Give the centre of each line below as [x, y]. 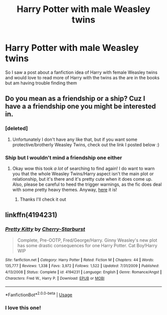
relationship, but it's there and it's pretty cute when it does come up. [82, 179]
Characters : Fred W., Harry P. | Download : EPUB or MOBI [55, 278]
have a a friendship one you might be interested [81, 107]
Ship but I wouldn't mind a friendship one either [64, 157]
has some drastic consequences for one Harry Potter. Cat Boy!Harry [87, 245]
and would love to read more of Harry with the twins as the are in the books [83, 77]
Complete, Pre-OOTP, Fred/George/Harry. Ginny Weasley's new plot [87, 240]
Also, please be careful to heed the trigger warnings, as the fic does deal [87, 184]
